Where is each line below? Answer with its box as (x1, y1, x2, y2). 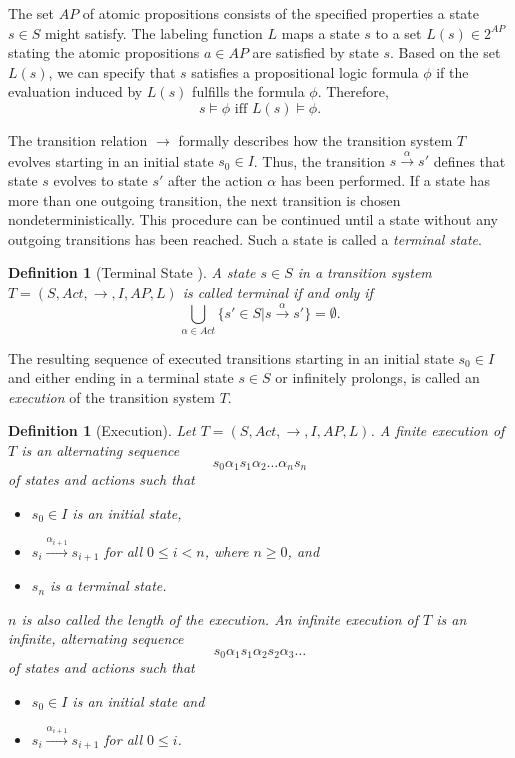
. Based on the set (390, 42, 501, 63)
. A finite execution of (370, 420, 505, 441)
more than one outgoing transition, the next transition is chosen (8, 189, 401, 210)
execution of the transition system (8, 386, 215, 407)
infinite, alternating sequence (8, 628, 184, 649)
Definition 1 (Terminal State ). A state (8, 262, 256, 283)
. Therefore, (317, 81, 389, 102)
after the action (168, 169, 263, 190)
